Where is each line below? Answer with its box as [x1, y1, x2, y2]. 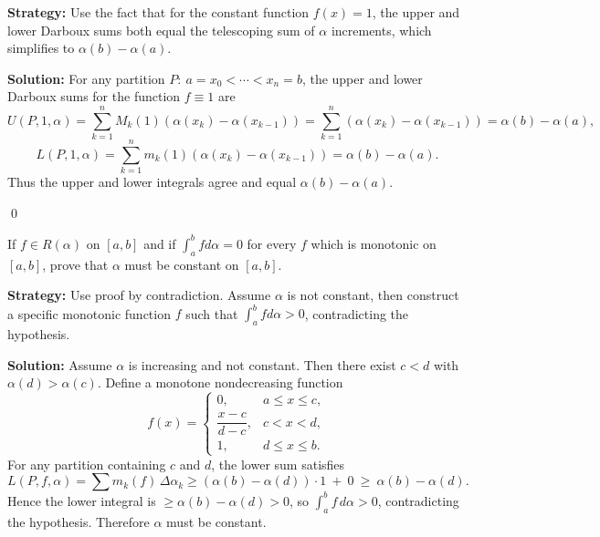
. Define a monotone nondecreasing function [97, 373, 343, 392]
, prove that [42, 254, 109, 274]
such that [185, 304, 238, 323]
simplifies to [7, 38, 75, 57]
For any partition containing [7, 454, 166, 473]
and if [143, 233, 176, 253]
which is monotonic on [311, 233, 437, 253]
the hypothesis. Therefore [7, 511, 150, 531]
